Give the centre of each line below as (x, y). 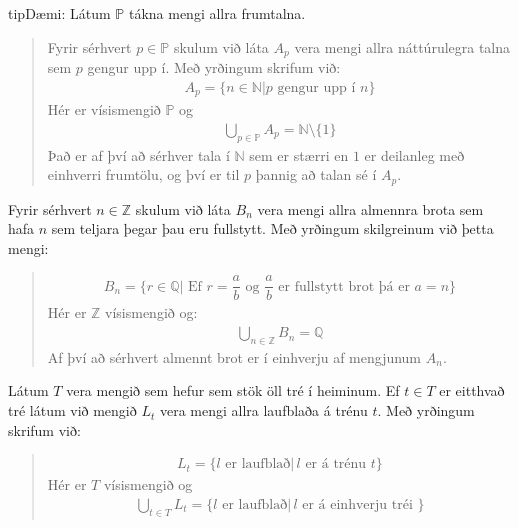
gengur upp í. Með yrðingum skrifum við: (214, 67)
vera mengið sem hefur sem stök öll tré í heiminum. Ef (233, 390)
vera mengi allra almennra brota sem (370, 208)
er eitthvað (472, 390)
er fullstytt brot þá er (344, 286)
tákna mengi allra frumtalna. (217, 13)
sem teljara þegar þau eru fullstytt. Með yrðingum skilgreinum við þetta (272, 228)
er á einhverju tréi (357, 504)
